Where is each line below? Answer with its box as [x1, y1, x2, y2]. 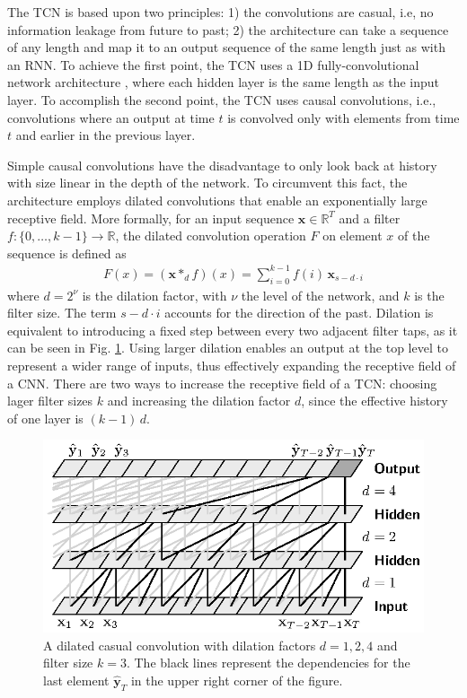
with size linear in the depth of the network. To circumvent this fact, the [7, 173, 408, 192]
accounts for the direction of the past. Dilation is [164, 303, 434, 322]
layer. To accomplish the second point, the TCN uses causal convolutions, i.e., [7, 90, 436, 109]
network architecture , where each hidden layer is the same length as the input [7, 73, 440, 92]
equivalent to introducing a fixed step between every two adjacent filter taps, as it [7, 320, 458, 339]
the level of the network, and [241, 285, 400, 304]
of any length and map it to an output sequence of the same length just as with [7, 38, 445, 57]
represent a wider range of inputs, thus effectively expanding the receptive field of [7, 356, 456, 375]
